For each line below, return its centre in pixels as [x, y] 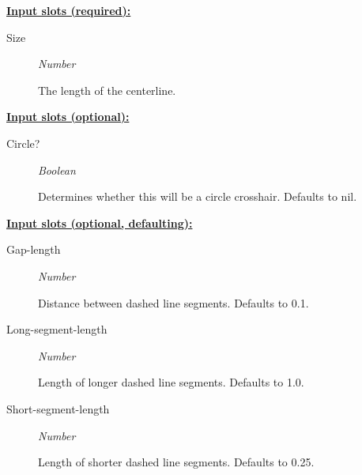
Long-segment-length [57, 329]
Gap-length [34, 249]
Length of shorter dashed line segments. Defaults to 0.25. [176, 462]
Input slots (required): [69, 10]
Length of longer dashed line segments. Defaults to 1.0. [171, 382]
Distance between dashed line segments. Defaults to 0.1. [173, 302]
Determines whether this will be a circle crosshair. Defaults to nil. [198, 196]
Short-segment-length [58, 408]
